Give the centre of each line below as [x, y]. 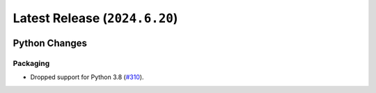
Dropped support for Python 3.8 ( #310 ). [87, 77]
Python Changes [50, 43]
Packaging [31, 63]
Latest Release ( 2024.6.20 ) [95, 18]
